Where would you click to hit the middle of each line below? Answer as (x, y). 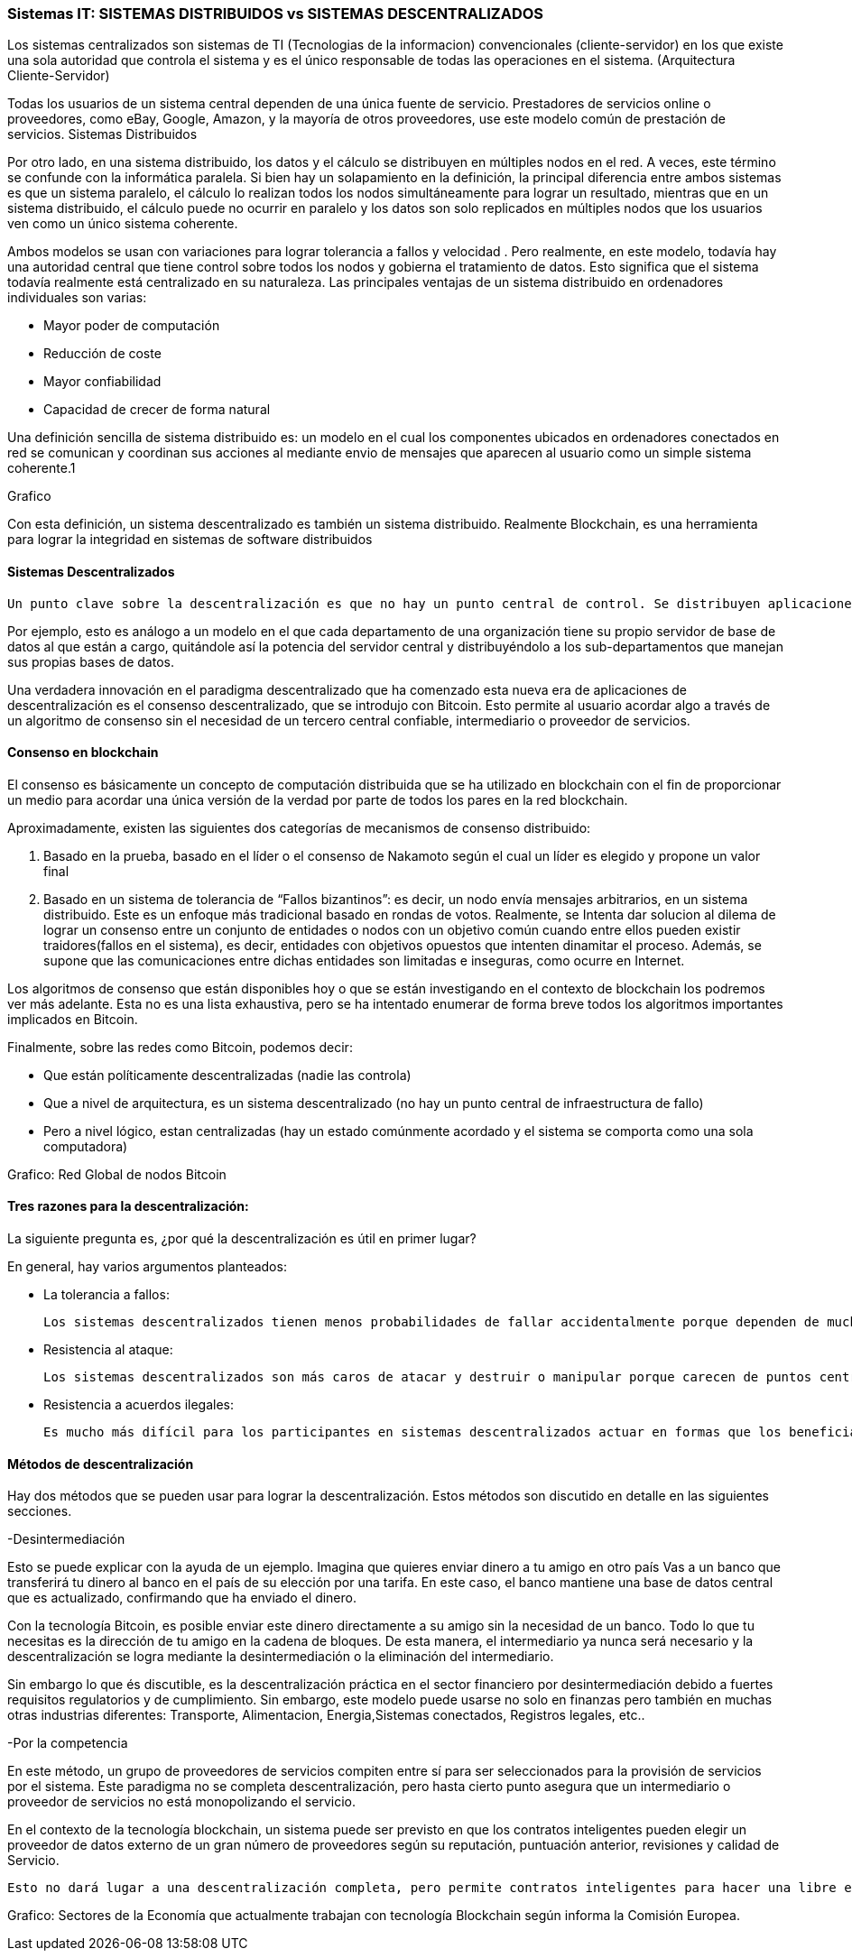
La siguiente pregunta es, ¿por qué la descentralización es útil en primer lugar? (242, 1239)
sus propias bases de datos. (91, 661)
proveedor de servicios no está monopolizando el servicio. (181, 1802)
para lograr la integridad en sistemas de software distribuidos (190, 540)
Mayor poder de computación (132, 326)
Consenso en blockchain (83, 753)
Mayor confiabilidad (102, 382)
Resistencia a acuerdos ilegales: (139, 1405)
